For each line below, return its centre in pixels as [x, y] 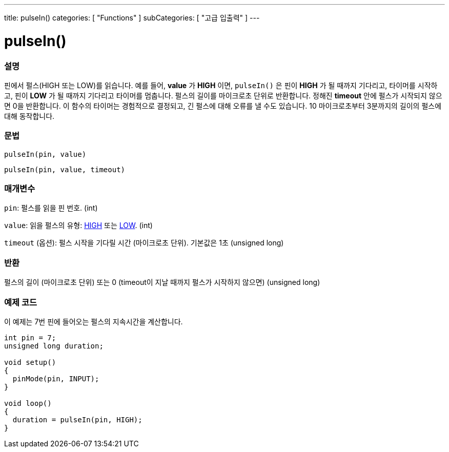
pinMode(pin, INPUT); [56, 378]
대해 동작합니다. [29, 116]
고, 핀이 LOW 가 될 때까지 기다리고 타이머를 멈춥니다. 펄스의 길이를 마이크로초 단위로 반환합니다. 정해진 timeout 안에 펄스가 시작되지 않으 [223, 95]
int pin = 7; [30, 337]
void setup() [30, 362]
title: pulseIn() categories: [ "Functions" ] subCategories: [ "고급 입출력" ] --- [132, 18]
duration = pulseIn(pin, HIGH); [77, 419]
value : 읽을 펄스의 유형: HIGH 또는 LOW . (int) [78, 225]
